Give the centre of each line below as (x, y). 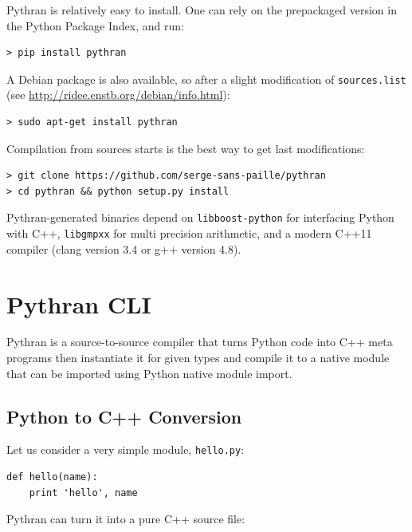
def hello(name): (52, 477)
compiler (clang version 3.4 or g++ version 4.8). (124, 248)
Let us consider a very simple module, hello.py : (126, 449)
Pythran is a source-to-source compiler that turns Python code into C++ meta (200, 342)
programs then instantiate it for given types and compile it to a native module (198, 358)
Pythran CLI (79, 303)
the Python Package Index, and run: (95, 25)
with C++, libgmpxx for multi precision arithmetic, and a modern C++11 (189, 233)
